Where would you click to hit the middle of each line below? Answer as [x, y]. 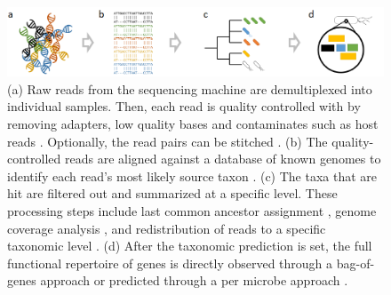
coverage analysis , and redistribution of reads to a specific [167, 228]
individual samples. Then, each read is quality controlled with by [184, 106]
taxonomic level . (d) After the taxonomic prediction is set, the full [190, 246]
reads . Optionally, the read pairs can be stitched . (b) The [168, 141]
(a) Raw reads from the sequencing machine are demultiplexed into [190, 88]
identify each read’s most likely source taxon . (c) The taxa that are [192, 175]
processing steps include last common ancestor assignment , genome [192, 210]
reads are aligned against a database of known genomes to [223, 159]
